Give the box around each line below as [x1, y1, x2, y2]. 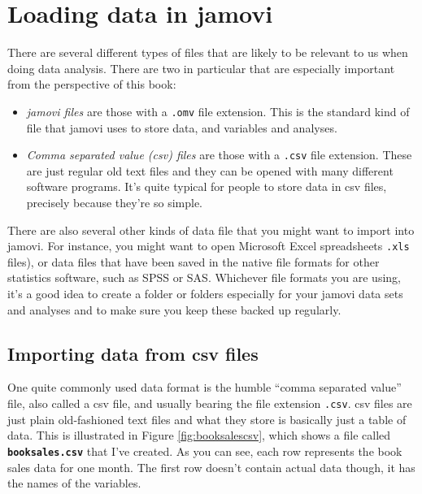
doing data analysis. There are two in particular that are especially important [7, 59, 395, 76]
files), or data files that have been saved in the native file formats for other [7, 253, 380, 270]
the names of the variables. [7, 474, 141, 492]
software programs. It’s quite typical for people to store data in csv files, [26, 178, 387, 195]
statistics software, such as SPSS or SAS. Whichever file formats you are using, [7, 269, 401, 286]
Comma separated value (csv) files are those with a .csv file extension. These [26, 146, 412, 163]
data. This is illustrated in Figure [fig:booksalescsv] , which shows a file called [7, 427, 391, 444]
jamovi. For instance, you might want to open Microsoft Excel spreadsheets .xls [7, 237, 410, 254]
